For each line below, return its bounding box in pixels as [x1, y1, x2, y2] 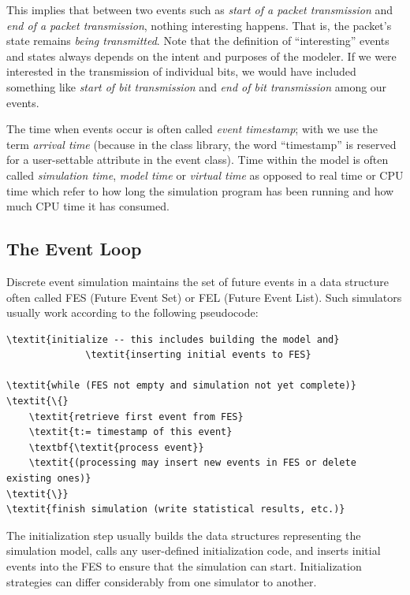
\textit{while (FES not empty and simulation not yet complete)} [6, 380, 356, 392]
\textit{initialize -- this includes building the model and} [6, 333, 340, 345]
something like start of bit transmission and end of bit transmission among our [6, 78, 387, 95]
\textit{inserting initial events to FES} [85, 349, 311, 361]
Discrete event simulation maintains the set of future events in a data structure [6, 273, 389, 289]
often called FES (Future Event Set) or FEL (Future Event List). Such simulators [6, 288, 402, 305]
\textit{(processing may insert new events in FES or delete [28, 457, 356, 469]
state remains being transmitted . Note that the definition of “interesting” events [6, 32, 389, 49]
